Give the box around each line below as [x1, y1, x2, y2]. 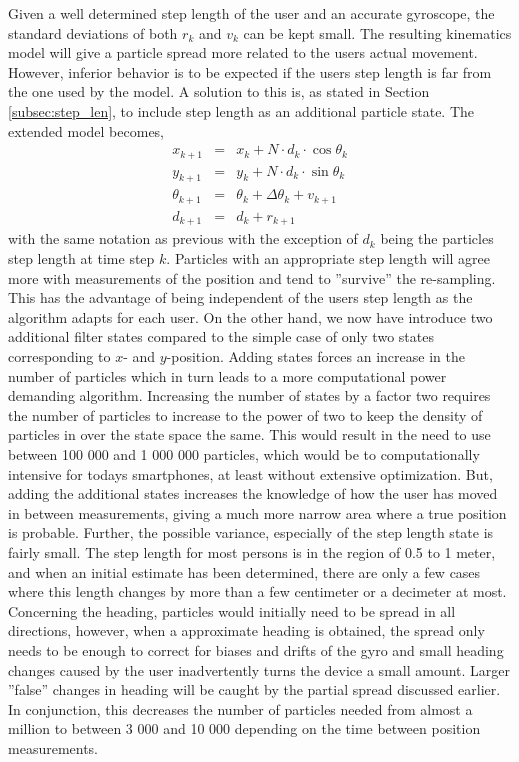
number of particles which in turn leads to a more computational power [8, 365, 447, 386]
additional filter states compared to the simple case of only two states [8, 326, 434, 347]
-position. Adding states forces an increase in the [166, 346, 465, 366]
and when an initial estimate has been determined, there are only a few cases [8, 561, 481, 582]
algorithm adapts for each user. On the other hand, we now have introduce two [8, 306, 493, 327]
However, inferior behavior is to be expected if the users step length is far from [8, 61, 492, 82]
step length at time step [8, 248, 155, 269]
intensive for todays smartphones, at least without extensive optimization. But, [8, 463, 493, 484]
